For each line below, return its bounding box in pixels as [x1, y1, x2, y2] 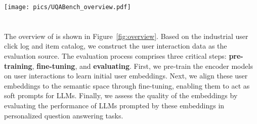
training [4, 60, 32, 71]
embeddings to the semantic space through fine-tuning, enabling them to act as [4, 80, 250, 91]
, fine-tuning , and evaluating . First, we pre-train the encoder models [32, 60, 253, 71]
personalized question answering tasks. [4, 110, 123, 120]
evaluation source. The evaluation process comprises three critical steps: [4, 51, 227, 61]
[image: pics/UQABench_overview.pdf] [4, 4, 131, 11]
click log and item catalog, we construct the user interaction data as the [4, 40, 227, 51]
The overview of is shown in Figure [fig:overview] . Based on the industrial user [4, 30, 248, 41]
